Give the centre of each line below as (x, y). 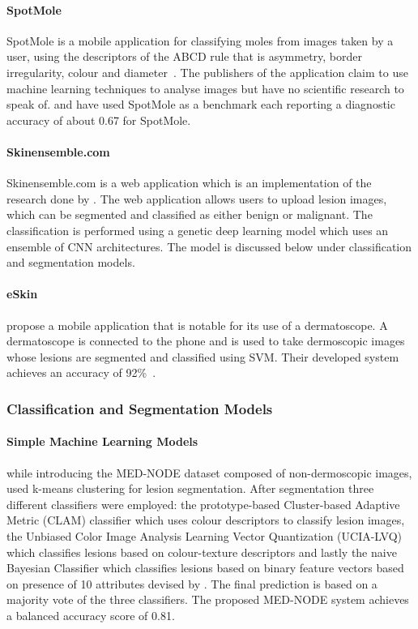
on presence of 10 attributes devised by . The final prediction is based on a (192, 583)
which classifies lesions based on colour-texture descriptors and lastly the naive (202, 552)
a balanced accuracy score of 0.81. (91, 615)
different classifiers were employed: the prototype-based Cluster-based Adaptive (203, 504)
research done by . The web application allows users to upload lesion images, (197, 198)
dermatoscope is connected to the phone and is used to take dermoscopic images (206, 341)
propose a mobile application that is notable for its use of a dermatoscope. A (197, 325)
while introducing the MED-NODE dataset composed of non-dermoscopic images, (209, 472)
